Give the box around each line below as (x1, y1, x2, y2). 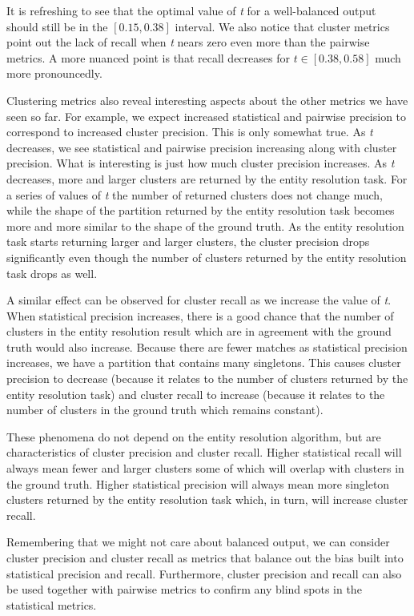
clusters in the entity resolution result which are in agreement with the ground (6, 323, 392, 340)
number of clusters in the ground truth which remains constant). (6, 401, 324, 418)
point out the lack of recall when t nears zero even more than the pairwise (6, 34, 370, 50)
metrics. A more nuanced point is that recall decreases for (6, 49, 290, 66)
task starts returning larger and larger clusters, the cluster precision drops (6, 233, 370, 250)
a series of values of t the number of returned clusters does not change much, (6, 186, 383, 203)
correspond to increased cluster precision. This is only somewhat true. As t (6, 123, 373, 140)
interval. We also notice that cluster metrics (175, 18, 390, 34)
